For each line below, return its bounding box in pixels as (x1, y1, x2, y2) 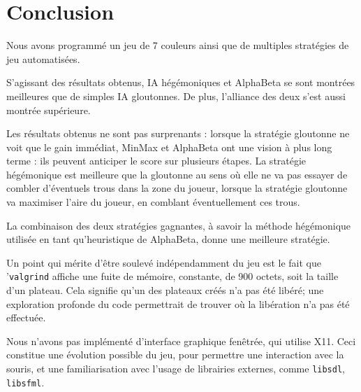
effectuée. (6, 310, 46, 325)
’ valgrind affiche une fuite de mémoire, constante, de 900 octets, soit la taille (6, 269, 339, 283)
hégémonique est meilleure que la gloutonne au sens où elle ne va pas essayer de (6, 167, 348, 181)
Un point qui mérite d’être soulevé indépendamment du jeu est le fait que (6, 255, 321, 269)
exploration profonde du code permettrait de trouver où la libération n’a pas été (6, 296, 350, 311)
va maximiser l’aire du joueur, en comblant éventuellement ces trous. (6, 195, 300, 209)
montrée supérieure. (6, 102, 91, 117)
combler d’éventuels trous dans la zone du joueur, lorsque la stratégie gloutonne (6, 181, 348, 195)
